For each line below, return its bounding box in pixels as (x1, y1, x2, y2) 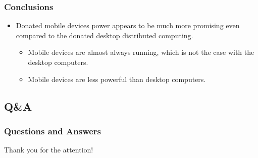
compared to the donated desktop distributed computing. (16, 30, 193, 40)
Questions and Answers (4, 124, 101, 137)
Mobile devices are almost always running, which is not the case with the (28, 47, 254, 57)
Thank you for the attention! (4, 144, 93, 155)
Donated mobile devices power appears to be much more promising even (16, 20, 240, 31)
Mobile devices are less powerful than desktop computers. (28, 73, 206, 84)
